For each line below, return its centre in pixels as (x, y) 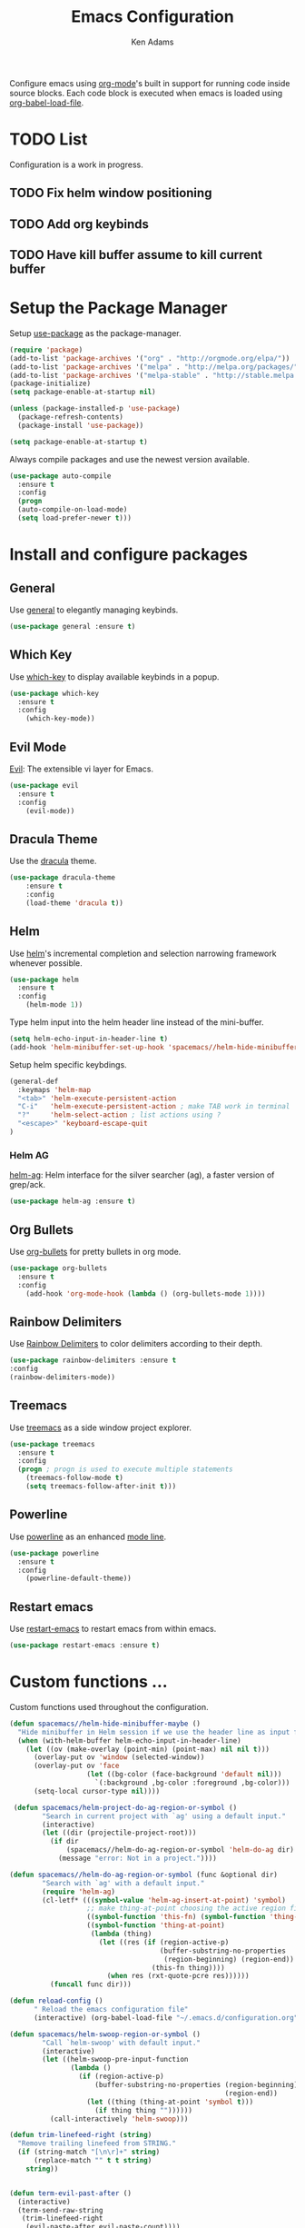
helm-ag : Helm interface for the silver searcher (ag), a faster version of (142, 1175)
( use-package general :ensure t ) (73, 626)
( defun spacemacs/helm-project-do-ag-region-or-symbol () (125, 1807)
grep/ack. (27, 1185)
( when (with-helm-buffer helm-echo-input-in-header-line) (130, 1741)
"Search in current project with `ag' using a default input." (164, 1816)
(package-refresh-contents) (71, 417)
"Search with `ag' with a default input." (123, 1883)
